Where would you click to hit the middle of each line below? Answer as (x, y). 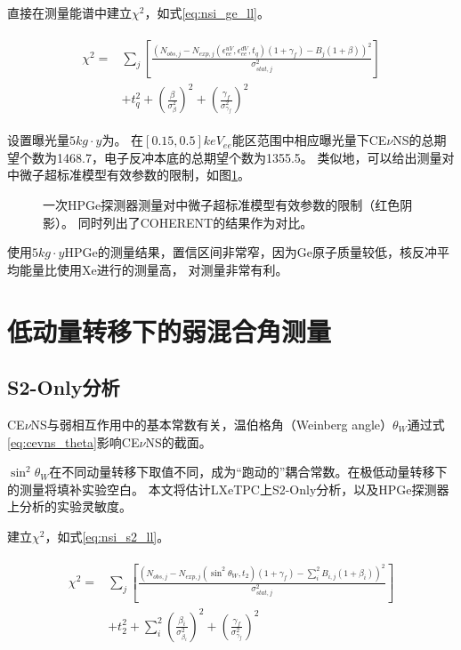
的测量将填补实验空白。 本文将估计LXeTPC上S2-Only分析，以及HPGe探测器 (228, 489)
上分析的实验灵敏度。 (69, 506)
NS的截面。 (178, 441)
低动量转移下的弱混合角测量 (170, 330)
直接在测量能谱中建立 (69, 12)
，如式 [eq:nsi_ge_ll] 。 (207, 12)
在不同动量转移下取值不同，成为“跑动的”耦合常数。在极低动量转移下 (248, 472)
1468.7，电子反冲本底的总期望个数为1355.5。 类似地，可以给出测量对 (255, 157)
